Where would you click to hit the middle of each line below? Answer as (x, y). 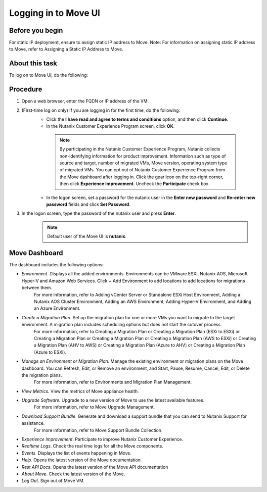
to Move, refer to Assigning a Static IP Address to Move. (66, 49)
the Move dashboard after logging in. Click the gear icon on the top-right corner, (141, 177)
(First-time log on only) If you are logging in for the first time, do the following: (101, 110)
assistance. (33, 423)
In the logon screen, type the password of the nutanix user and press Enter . (99, 213)
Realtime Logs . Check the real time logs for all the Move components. (92, 446)
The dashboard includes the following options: (56, 265)
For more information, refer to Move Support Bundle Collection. (98, 430)
